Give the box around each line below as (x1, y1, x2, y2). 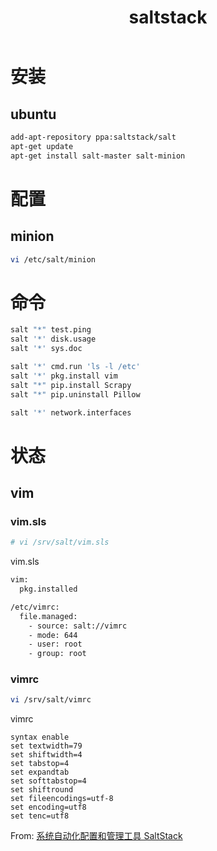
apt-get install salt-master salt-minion (10, 151, 186, 161)
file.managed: (19, 611, 78, 621)
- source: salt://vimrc (28, 621, 128, 631)
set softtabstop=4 (10, 776, 87, 786)
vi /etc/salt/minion (10, 254, 97, 265)
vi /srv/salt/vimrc (10, 695, 92, 705)
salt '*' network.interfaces (10, 407, 132, 418)
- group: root (28, 649, 87, 659)
